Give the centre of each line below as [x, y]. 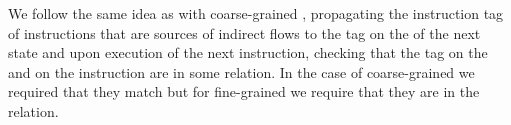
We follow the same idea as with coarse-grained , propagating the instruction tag [256, 13]
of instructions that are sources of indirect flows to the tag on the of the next [244, 32]
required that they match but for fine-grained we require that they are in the [244, 91]
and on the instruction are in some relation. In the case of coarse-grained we [241, 71]
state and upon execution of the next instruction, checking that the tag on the [248, 52]
